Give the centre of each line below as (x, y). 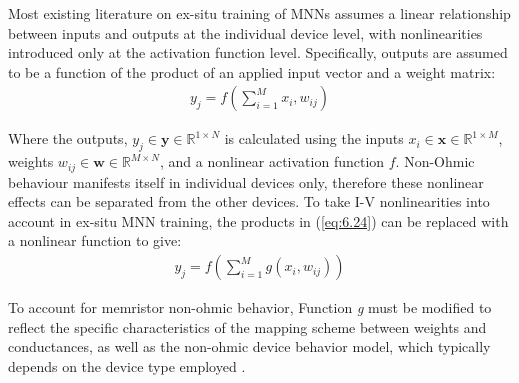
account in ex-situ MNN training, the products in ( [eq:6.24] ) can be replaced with (258, 220)
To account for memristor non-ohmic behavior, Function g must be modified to (250, 307)
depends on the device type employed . (127, 365)
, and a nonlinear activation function (272, 161)
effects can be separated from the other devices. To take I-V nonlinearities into (249, 201)
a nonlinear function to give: (95, 240)
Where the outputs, (68, 138)
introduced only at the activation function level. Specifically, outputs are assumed (258, 52)
